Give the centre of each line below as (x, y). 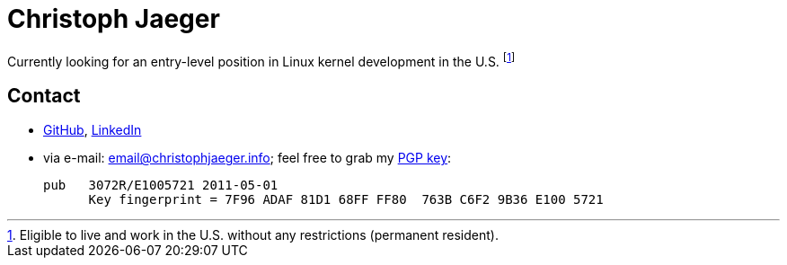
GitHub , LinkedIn (93, 130)
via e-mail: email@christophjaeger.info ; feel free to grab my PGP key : (248, 158)
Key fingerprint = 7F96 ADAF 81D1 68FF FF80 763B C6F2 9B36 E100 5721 (346, 200)
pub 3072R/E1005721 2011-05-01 (161, 185)
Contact (44, 95)
